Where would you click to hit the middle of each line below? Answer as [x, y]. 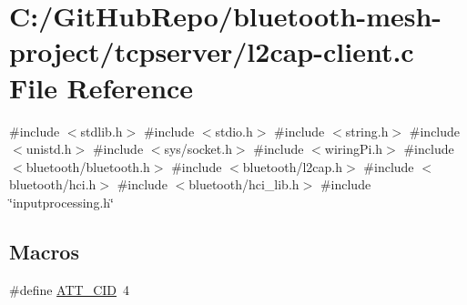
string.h [367, 131]
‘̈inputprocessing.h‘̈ [61, 202]
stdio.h [234, 131]
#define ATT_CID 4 [70, 289]
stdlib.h [102, 131]
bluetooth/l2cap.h [293, 166]
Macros [44, 251]
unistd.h [49, 149]
